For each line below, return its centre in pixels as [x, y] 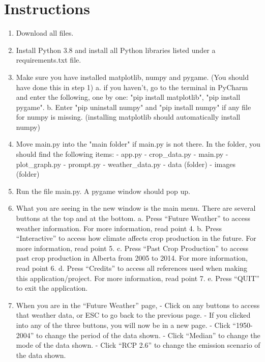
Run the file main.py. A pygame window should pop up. [103, 191]
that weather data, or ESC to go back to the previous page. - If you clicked [133, 315]
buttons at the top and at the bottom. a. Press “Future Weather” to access [133, 218]
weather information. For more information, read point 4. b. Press [119, 228]
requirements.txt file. [49, 60]
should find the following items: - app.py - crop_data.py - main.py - [122, 154]
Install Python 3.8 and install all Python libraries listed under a [116, 50]
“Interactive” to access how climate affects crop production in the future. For [136, 238]
